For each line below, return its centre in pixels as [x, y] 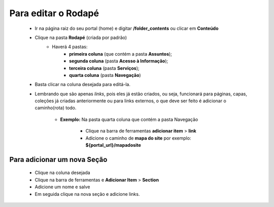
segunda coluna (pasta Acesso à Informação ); [119, 61]
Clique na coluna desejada [63, 173]
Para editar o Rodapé [54, 13]
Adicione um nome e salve [62, 187]
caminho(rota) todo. [56, 108]
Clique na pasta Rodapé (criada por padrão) [81, 37]
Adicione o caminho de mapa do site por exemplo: [138, 138]
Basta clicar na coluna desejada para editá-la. [82, 85]
